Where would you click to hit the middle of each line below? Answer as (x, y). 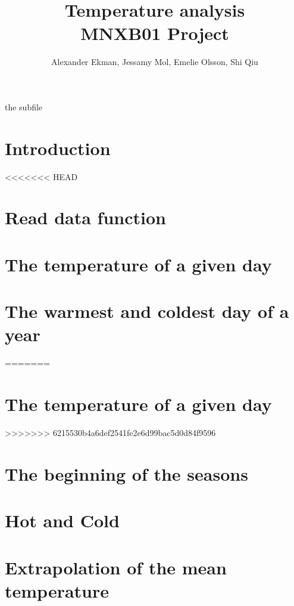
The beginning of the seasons (126, 473)
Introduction (58, 148)
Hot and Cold (62, 520)
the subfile (24, 106)
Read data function (85, 217)
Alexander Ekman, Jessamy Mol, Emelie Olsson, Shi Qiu (155, 62)
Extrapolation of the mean (116, 567)
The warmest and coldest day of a (147, 311)
